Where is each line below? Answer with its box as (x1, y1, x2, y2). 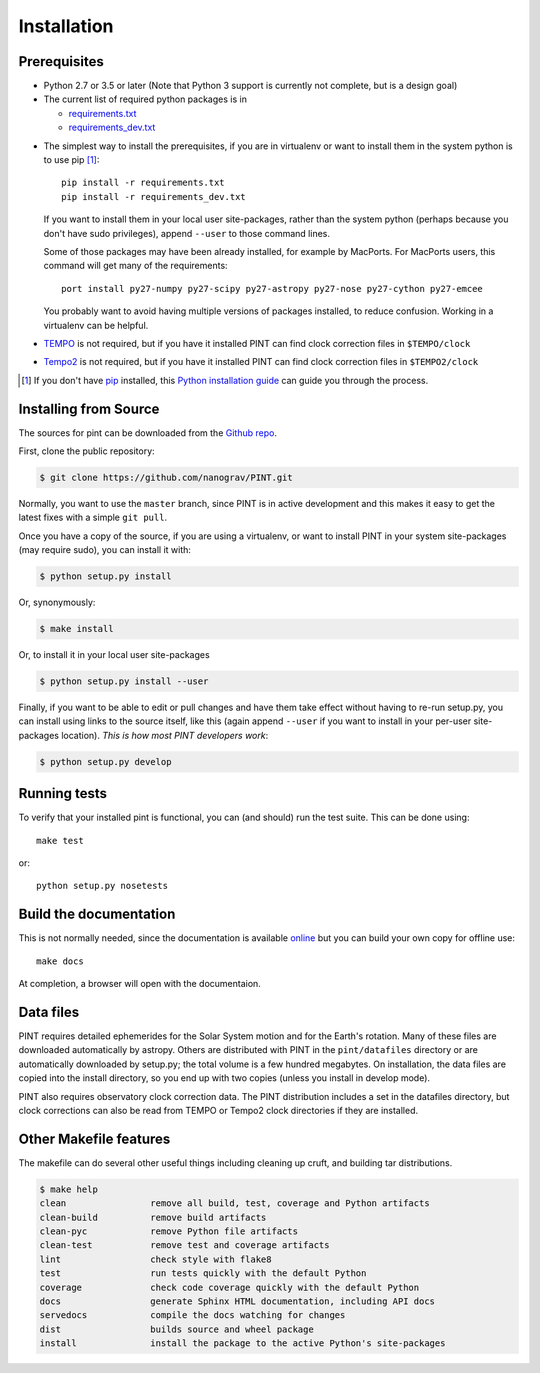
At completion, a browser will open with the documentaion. (18, 978, 262, 990)
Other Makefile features (18, 1130, 171, 1147)
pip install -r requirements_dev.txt (61, 191, 247, 202)
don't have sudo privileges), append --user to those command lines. (43, 227, 330, 239)
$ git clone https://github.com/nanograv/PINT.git (39, 471, 294, 483)
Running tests (18, 785, 108, 802)
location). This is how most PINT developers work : (61, 729, 269, 741)
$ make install (39, 623, 114, 635)
